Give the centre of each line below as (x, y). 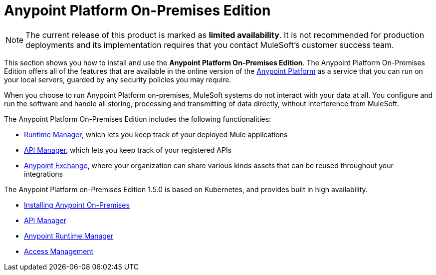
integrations (44, 174)
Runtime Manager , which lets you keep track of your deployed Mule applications (156, 134)
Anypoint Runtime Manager (69, 236)
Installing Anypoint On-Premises (77, 205)
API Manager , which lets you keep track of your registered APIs (128, 150)
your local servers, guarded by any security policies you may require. (118, 79)
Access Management (59, 251)
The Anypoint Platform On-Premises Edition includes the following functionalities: (138, 119)
